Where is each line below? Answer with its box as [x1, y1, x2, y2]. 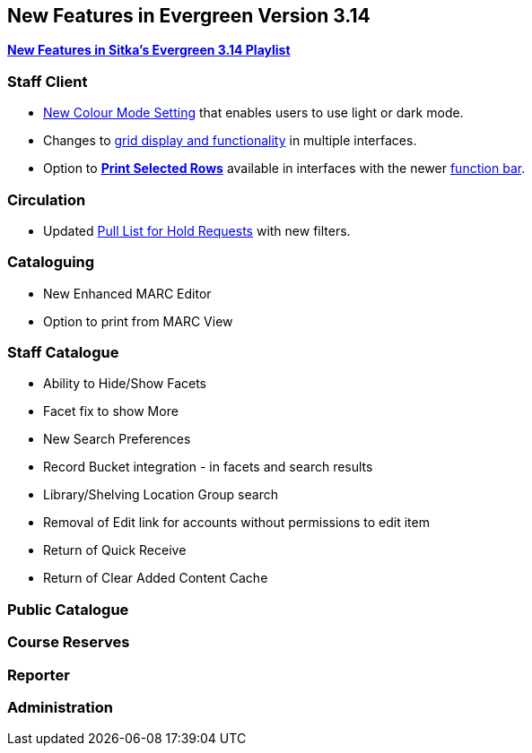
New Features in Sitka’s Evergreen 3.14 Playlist [7, 42, 291, 58]
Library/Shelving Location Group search [43, 487, 278, 503]
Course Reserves [7, 633, 130, 652]
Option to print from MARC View [43, 313, 233, 329]
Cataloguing [7, 253, 95, 272]
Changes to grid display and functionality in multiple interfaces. [43, 133, 417, 149]
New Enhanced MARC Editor [43, 285, 212, 301]
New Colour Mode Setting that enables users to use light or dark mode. [43, 105, 464, 121]
